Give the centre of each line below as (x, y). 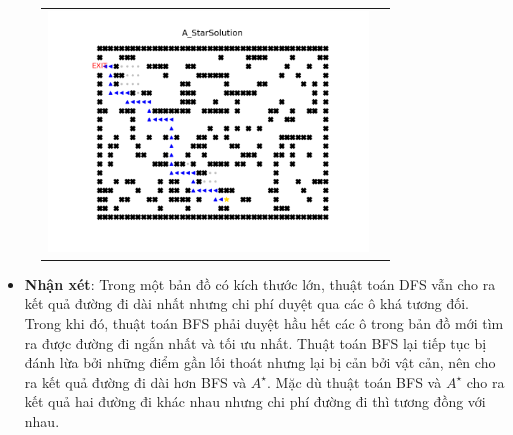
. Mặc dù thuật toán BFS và (354, 381)
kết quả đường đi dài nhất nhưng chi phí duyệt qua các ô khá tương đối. (246, 303)
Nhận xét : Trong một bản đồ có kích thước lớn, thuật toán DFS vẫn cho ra (260, 283)
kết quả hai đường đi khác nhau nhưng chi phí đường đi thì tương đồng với (255, 401)
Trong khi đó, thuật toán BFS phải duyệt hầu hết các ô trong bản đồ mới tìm (264, 322)
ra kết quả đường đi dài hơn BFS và (135, 381)
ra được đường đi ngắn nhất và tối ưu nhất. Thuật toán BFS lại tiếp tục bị (255, 342)
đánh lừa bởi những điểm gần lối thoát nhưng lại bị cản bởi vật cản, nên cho (260, 362)
